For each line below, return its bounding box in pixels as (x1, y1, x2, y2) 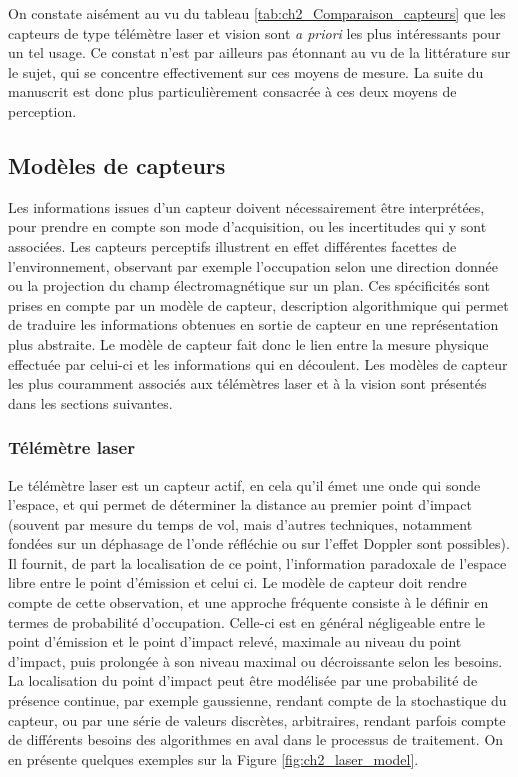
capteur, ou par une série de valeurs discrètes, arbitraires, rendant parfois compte (8, 709, 506, 730)
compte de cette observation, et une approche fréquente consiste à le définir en (8, 592, 489, 613)
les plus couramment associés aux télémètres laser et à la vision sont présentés (8, 373, 487, 394)
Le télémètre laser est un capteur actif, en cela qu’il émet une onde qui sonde (8, 474, 481, 495)
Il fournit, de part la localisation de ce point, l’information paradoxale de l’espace (8, 552, 507, 573)
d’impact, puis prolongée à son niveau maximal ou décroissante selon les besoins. (8, 650, 503, 671)
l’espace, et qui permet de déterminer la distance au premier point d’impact (8, 494, 472, 515)
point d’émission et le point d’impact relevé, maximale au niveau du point (8, 631, 462, 652)
